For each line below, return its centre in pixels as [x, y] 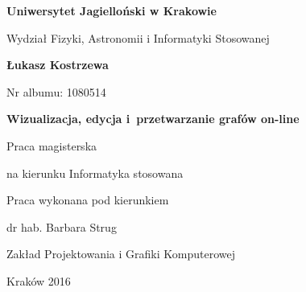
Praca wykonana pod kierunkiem [88, 200]
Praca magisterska [52, 145]
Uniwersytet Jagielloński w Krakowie [112, 10]
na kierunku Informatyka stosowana [95, 173]
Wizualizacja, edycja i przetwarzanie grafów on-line [153, 119]
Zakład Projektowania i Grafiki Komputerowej [121, 254]
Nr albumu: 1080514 [56, 91]
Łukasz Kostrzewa [58, 65]
